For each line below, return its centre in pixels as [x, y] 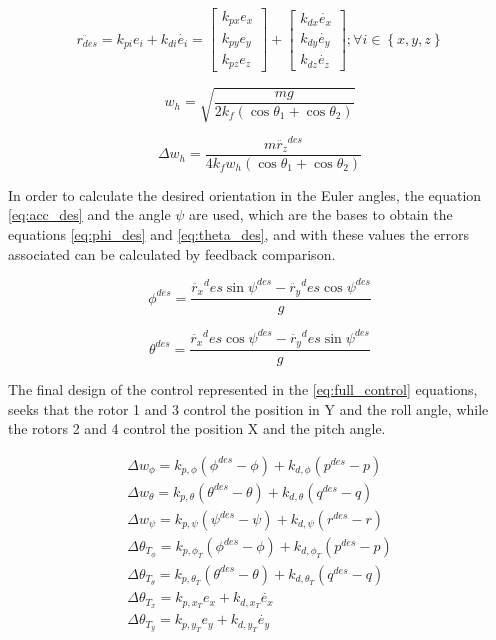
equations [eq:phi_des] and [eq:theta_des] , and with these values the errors [239, 233]
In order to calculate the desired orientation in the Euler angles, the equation [245, 194]
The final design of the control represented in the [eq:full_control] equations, [243, 389]
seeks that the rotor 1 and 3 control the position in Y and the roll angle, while [248, 408]
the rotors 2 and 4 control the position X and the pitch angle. [197, 428]
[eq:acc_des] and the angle [89, 214]
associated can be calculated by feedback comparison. [172, 253]
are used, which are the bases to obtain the [321, 214]
